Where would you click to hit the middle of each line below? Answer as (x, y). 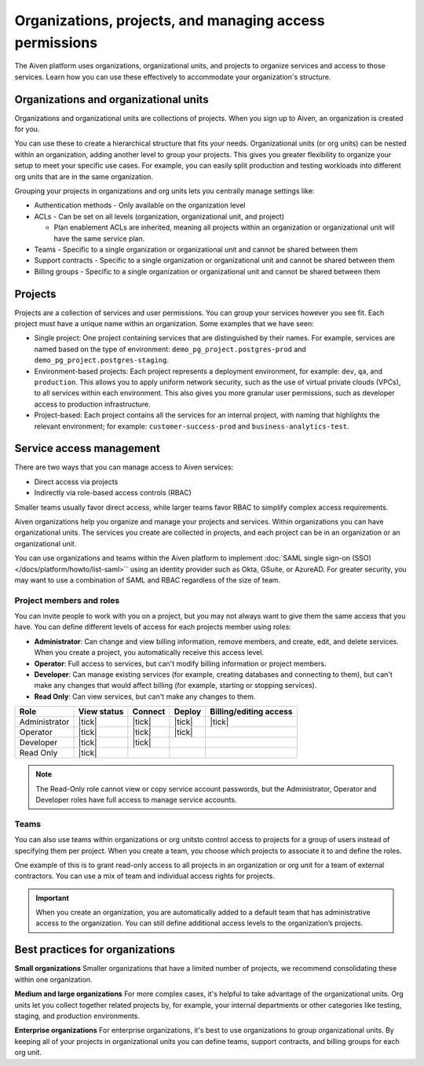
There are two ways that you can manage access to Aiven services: (124, 467)
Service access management (88, 448)
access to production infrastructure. (92, 404)
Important (53, 898)
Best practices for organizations (95, 950)
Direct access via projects (76, 482)
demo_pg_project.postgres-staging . (101, 360)
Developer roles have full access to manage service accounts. (136, 799)
